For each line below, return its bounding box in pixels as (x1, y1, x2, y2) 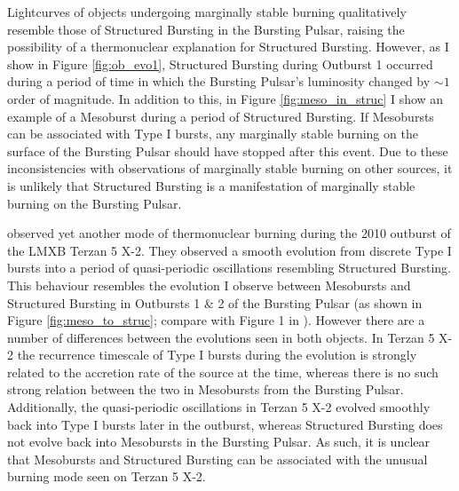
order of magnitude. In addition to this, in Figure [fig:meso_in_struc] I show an (7, 89, 444, 107)
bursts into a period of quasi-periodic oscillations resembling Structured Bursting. (7, 258, 452, 277)
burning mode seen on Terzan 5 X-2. (7, 467, 206, 486)
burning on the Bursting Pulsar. (7, 194, 182, 212)
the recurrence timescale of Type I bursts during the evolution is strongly (17, 345, 417, 364)
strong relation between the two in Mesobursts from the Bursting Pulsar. (7, 380, 404, 399)
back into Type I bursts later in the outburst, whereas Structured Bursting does (7, 415, 443, 433)
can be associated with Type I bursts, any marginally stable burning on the (7, 124, 418, 143)
